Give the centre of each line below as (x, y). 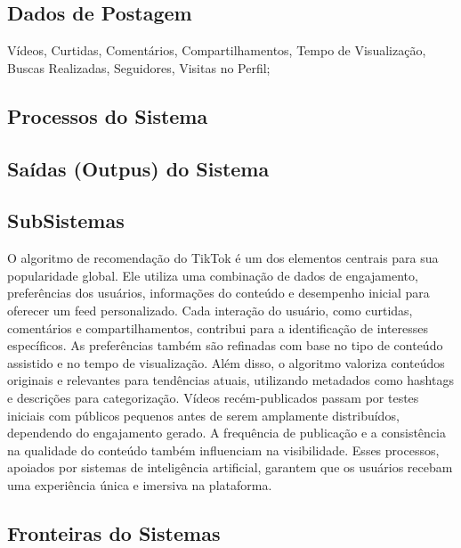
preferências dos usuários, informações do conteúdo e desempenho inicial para (218, 293)
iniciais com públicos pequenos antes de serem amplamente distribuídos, (203, 415)
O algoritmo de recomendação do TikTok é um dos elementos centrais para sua (223, 258)
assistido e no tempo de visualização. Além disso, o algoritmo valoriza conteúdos (226, 362)
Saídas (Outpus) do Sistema (138, 168)
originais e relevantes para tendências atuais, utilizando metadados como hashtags (230, 380)
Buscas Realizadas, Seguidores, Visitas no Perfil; (139, 67)
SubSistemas (66, 221)
